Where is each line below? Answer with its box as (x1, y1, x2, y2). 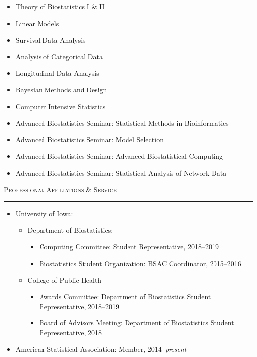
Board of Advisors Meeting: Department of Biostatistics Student (39, 317, 234, 328)
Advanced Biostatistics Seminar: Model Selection (15, 134, 164, 144)
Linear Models (15, 18, 59, 28)
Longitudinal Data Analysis (15, 68, 99, 78)
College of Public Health (27, 274, 102, 285)
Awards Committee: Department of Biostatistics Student (39, 291, 211, 302)
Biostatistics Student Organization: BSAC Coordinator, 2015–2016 (39, 258, 241, 268)
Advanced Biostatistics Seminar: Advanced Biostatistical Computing (15, 151, 223, 161)
